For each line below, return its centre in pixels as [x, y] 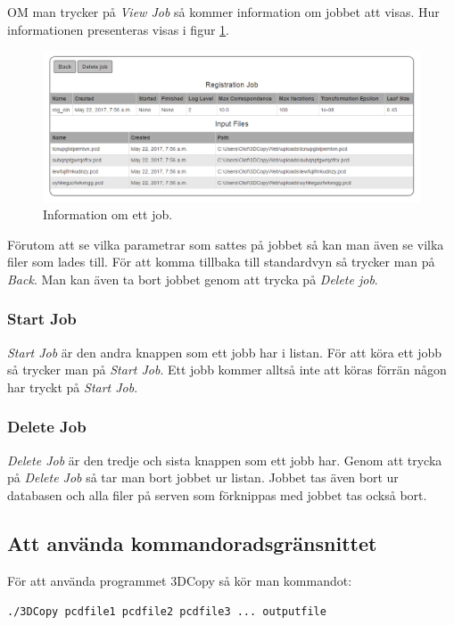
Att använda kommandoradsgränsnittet [192, 543]
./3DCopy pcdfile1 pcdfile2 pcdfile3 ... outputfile [167, 612]
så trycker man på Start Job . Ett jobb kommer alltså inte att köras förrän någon [227, 370]
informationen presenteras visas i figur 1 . [118, 29]
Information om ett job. [108, 214]
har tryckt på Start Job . [73, 387]
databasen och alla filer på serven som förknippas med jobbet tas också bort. [217, 494]
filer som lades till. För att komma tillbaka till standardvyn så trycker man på [221, 262]
